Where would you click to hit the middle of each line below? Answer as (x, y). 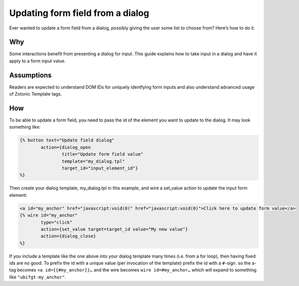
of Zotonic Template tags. (36, 94)
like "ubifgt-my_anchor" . (38, 277)
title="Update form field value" (102, 154)
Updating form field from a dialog (79, 13)
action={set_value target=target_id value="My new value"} (114, 229)
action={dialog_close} (69, 236)
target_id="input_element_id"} (100, 168)
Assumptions (30, 75)
